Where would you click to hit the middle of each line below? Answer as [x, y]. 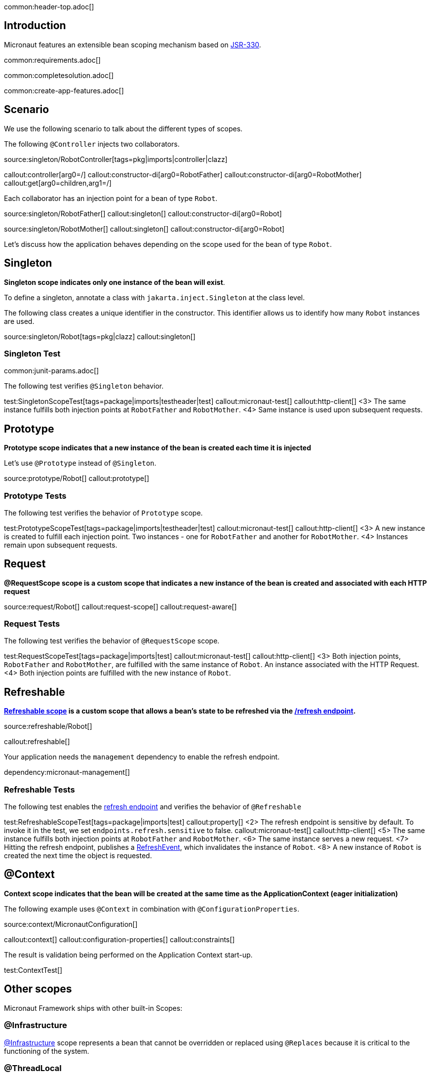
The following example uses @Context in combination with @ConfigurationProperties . [152, 909]
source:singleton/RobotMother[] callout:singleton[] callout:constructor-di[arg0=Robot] [144, 229]
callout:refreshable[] [37, 742]
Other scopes [38, 989]
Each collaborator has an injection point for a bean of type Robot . [111, 198]
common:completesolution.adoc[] [59, 75]
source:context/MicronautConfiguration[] [71, 924]
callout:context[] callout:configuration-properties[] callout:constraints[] [119, 939]
